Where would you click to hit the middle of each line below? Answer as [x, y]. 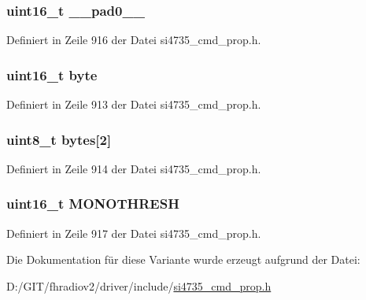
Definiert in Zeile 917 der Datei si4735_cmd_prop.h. [134, 233]
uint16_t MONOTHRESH [93, 204]
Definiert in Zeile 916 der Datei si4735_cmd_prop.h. [134, 40]
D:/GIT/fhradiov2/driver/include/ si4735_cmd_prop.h [139, 285]
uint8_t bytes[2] [59, 139]
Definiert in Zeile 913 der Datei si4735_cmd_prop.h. [134, 104]
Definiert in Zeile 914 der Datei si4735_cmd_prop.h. [134, 168]
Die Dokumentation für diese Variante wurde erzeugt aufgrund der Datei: [183, 259]
